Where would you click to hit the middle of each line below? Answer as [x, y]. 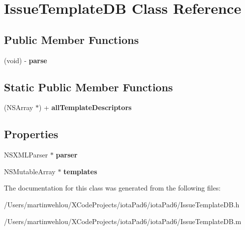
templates [80, 171]
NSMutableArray [30, 171]
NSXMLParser [26, 155]
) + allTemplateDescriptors [85, 107]
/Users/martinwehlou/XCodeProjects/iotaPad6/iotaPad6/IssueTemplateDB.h [122, 204]
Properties [31, 134]
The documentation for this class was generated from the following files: [112, 188]
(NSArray [19, 107]
